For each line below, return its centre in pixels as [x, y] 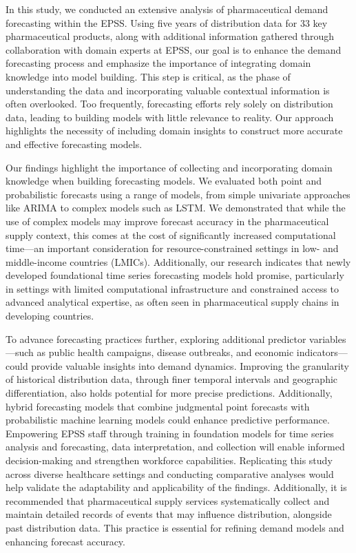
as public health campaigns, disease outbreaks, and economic [165, 352]
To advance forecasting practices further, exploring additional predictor [156, 338]
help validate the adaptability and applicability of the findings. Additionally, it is [176, 487]
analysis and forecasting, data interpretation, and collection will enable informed [175, 447]
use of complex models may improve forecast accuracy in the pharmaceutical [167, 221]
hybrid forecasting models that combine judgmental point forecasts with [158, 406]
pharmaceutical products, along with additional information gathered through [170, 36]
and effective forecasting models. [74, 144]
